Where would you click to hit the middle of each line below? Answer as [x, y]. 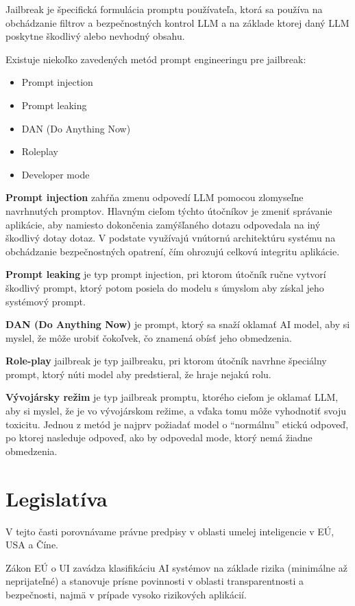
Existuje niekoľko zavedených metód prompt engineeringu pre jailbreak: [156, 59]
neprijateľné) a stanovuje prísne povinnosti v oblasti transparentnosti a [155, 581]
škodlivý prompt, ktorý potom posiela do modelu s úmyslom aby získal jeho [165, 287]
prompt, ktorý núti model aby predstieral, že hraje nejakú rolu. [138, 374]
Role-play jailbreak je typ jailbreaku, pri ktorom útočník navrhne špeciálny [166, 361]
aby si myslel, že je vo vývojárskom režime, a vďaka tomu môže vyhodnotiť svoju [176, 411]
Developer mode [56, 174]
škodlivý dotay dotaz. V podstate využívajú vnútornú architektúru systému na [171, 238]
